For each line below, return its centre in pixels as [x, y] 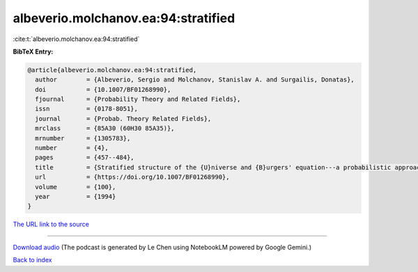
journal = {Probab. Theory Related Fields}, [123, 119]
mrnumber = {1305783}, [83, 138]
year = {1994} [76, 197]
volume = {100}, [76, 187]
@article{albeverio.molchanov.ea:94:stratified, [112, 70]
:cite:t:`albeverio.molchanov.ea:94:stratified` [76, 39]
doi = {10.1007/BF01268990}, [103, 89]
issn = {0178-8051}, [87, 109]
